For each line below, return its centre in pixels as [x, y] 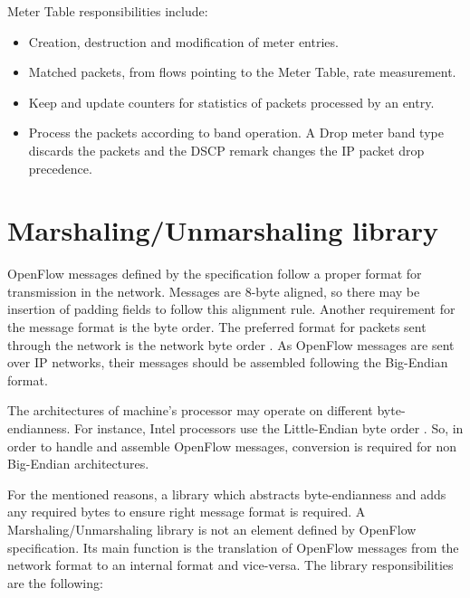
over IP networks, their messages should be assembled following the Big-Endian [228, 362]
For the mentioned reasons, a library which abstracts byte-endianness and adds [227, 494]
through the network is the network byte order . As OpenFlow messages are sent [231, 344]
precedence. [60, 168]
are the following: [55, 582]
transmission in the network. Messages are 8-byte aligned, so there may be [214, 291]
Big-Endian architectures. [78, 464]
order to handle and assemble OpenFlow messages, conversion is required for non [232, 446]
